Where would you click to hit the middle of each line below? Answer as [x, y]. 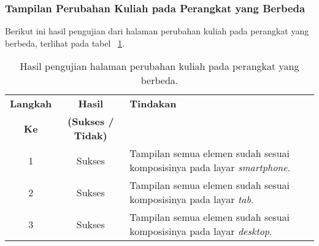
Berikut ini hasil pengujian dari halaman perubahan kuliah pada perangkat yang [157, 31]
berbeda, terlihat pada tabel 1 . [65, 43]
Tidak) [90, 136]
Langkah [31, 104]
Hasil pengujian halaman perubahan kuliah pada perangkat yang [159, 66]
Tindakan [153, 104]
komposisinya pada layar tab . [192, 199]
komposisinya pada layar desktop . [201, 231]
